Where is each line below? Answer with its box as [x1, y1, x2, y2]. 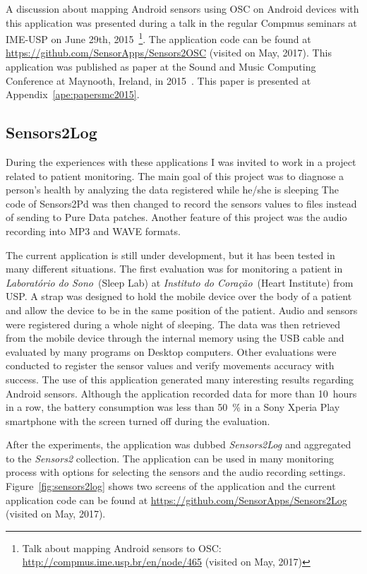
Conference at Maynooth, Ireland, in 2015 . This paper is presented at [6, 73, 311, 88]
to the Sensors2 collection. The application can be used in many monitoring [6, 450, 335, 465]
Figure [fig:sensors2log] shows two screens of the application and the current [6, 479, 336, 494]
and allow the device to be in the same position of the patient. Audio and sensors [6, 302, 358, 317]
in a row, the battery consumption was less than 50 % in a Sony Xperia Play [6, 400, 340, 414]
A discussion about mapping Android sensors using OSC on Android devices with [6, 1, 359, 16]
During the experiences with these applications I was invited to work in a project [6, 155, 356, 169]
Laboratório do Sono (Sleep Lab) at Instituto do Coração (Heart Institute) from [6, 275, 354, 289]
